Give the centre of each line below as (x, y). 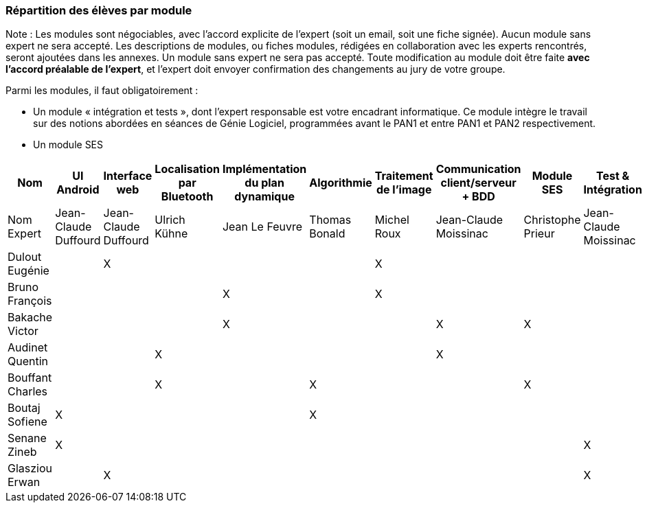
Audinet (28, 348)
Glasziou (30, 469)
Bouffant (30, 378)
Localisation (187, 169)
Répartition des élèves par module (99, 10)
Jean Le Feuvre (262, 227)
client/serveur (478, 183)
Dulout (25, 257)
